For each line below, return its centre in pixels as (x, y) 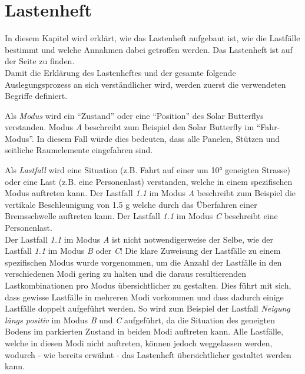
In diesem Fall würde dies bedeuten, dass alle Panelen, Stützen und (158, 138)
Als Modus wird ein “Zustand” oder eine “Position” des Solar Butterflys (134, 115)
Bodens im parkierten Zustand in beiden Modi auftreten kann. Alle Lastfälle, (144, 331)
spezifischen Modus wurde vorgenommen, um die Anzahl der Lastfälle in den (143, 262)
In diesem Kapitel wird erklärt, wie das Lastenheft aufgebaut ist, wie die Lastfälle (152, 38)
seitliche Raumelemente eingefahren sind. (79, 150)
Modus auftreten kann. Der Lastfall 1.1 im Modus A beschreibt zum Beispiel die (150, 193)
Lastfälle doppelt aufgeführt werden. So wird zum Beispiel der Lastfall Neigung (147, 308)
